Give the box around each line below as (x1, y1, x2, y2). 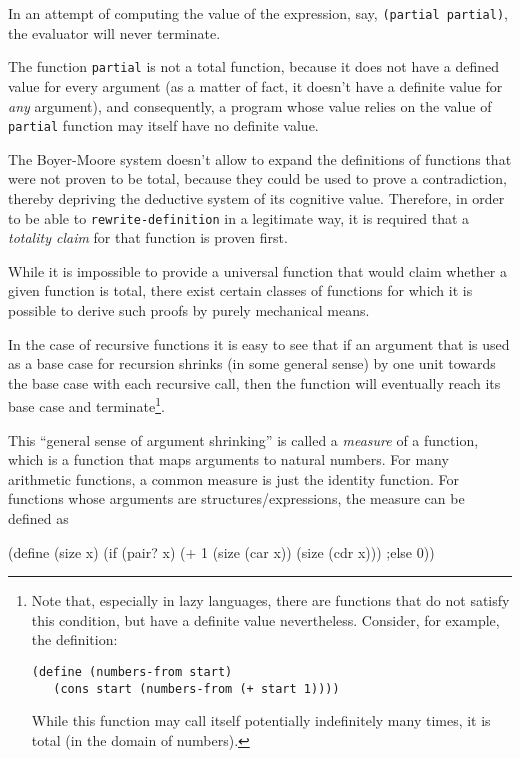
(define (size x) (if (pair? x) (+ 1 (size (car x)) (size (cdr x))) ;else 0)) (8, 541, 435, 562)
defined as (8, 507, 69, 528)
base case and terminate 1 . (8, 393, 165, 416)
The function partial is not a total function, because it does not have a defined (8, 56, 499, 77)
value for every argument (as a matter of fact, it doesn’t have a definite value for (8, 75, 503, 96)
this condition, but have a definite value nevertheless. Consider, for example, (31, 609, 500, 630)
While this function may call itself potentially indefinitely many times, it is (31, 710, 491, 731)
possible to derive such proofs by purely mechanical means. (8, 299, 370, 320)
